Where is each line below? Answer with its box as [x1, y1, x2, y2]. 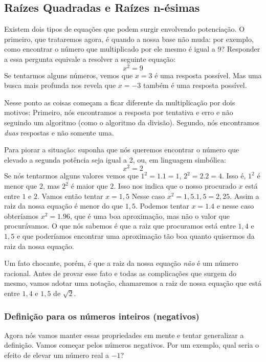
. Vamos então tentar [37, 190, 103, 201]
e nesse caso [216, 200, 254, 211]
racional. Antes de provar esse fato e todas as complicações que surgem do [4, 267, 237, 278]
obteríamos [4, 210, 39, 221]
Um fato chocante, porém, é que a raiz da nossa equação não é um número [4, 258, 238, 268]
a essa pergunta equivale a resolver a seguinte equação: [4, 53, 175, 64]
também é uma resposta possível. [143, 80, 247, 90]
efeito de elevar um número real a [4, 350, 109, 360]
